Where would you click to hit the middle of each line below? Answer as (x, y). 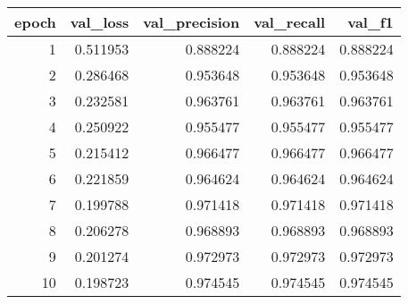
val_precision (192, 22)
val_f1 (371, 22)
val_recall (290, 22)
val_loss (100, 22)
